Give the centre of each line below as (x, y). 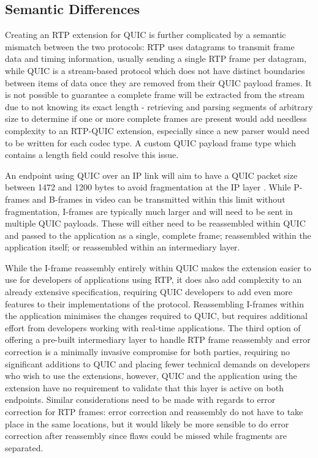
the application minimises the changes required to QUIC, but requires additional (156, 316)
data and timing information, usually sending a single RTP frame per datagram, (156, 58)
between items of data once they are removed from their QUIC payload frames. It (158, 82)
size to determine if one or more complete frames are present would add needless (156, 118)
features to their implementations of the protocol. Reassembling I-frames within (154, 303)
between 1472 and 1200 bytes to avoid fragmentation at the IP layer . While (148, 187)
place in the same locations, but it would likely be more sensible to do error (147, 423)
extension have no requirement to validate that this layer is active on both (144, 387)
